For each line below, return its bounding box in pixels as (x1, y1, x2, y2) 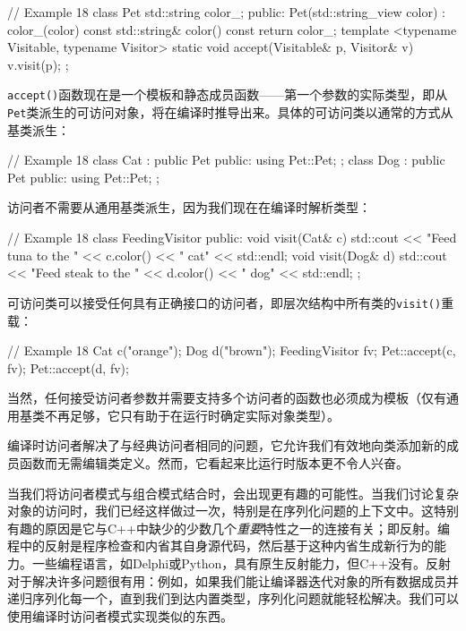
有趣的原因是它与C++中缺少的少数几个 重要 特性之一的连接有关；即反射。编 (7, 518, 450, 537)
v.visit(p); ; (7, 55, 69, 73)
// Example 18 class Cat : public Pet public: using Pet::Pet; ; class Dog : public (7, 150, 445, 169)
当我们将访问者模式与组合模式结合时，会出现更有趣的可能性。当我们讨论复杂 (7, 483, 459, 502)
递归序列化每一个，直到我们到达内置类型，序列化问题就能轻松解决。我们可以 (7, 589, 459, 608)
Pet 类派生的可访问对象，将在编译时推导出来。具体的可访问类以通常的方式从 (7, 103, 453, 122)
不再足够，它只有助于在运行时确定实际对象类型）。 (44, 405, 340, 424)
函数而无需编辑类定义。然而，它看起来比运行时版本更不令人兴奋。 (19, 454, 409, 473)
